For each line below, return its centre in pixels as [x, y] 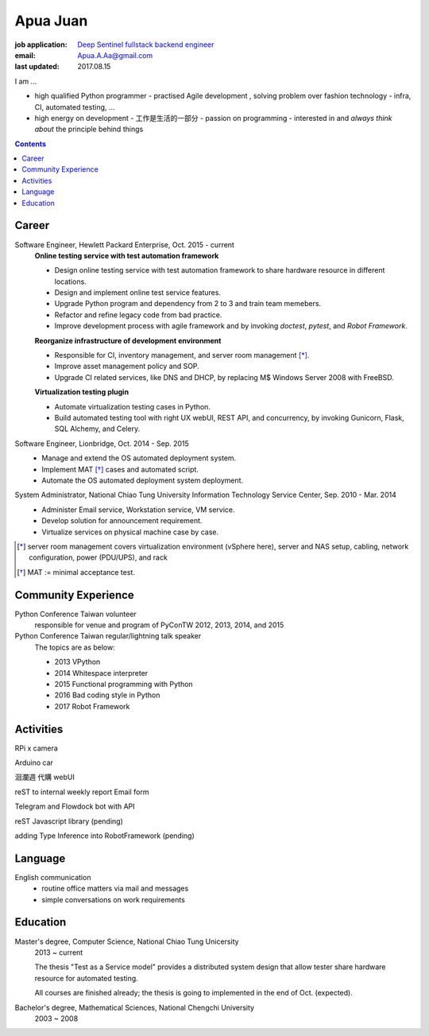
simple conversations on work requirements [114, 899]
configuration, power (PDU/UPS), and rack [99, 557]
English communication [53, 877]
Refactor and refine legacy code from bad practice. [138, 315]
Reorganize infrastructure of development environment [128, 340]
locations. [70, 281]
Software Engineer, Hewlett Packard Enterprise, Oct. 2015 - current [124, 244]
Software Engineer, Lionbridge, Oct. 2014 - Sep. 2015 [102, 443]
